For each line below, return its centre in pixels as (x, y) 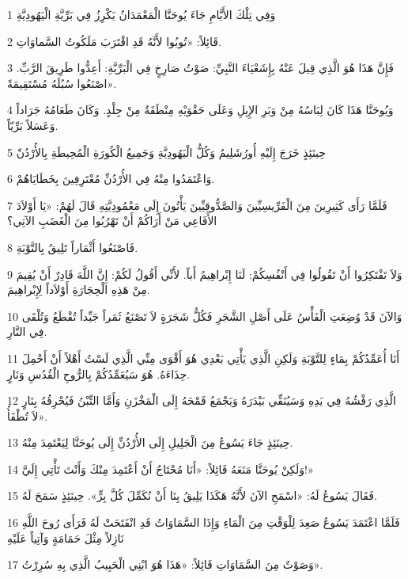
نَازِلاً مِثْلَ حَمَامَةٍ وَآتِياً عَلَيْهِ (66, 537)
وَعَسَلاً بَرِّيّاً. (33, 125)
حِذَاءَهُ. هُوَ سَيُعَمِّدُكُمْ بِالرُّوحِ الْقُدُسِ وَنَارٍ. (98, 373)
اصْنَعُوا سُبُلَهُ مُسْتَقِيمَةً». (62, 83)
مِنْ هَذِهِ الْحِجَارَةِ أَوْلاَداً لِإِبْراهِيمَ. (79, 289)
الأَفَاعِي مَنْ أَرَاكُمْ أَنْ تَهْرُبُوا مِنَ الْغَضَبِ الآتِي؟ (112, 221)
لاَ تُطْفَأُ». (28, 415)
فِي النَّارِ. (27, 331)
